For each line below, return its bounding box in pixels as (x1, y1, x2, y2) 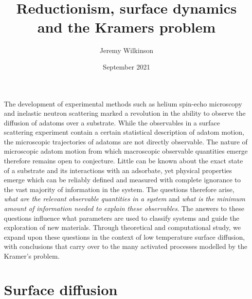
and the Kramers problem (37, 17, 216, 37)
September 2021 (103, 61, 150, 71)
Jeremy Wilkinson (100, 45, 153, 55)
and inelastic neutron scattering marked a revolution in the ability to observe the (4, 108, 246, 118)
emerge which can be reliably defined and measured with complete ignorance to (4, 175, 241, 185)
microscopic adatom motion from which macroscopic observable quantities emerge (4, 146, 248, 156)
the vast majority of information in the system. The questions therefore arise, (4, 184, 234, 194)
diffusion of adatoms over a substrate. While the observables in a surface (4, 117, 220, 127)
